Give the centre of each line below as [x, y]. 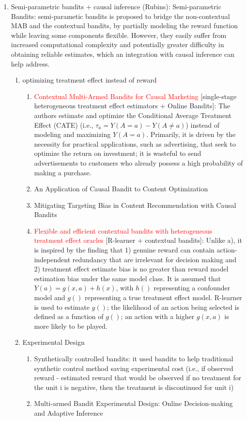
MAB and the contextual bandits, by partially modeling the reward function [124, 25]
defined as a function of [69, 316]
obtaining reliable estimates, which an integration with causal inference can [123, 54]
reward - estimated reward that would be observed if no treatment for [138, 378]
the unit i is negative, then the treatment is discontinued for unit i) [134, 387]
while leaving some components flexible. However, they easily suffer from [119, 35]
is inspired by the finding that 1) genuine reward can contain [124, 250]
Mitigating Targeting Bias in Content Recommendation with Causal [135, 205]
